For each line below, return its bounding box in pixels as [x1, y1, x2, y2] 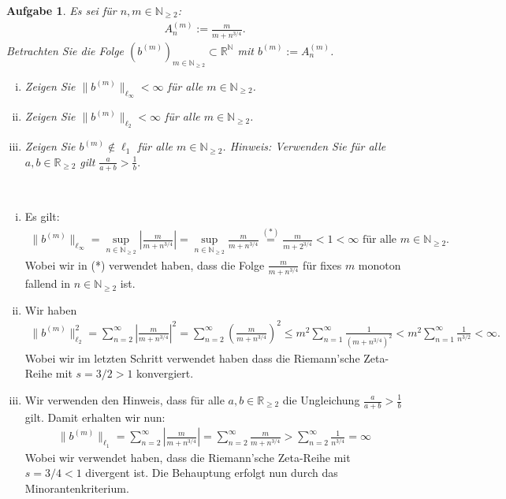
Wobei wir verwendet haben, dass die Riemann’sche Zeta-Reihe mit [24, 449, 351, 465]
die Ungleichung [282, 392, 360, 408]
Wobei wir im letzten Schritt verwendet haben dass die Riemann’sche [24, 349, 360, 366]
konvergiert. [136, 365, 194, 382]
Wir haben [24, 301, 77, 318]
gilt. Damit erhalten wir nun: [24, 408, 166, 425]
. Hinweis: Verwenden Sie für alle [222, 138, 386, 155]
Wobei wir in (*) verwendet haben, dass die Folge [24, 256, 265, 273]
